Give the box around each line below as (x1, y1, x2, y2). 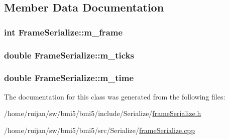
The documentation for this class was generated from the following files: (4, 91, 225, 101)
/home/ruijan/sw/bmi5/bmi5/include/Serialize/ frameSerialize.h (4, 108, 201, 118)
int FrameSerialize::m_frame (4, 25, 123, 38)
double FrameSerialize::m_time (4, 71, 134, 84)
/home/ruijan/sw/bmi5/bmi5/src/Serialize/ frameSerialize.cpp (4, 124, 195, 135)
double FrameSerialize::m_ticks (4, 48, 134, 61)
